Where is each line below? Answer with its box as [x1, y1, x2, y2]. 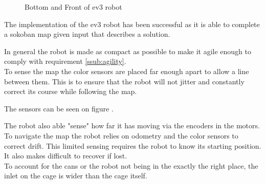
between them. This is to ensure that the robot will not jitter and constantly [4, 76, 245, 86]
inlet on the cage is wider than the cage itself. [4, 170, 147, 181]
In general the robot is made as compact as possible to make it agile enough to [4, 45, 252, 56]
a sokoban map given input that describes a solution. [4, 29, 170, 39]
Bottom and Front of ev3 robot [25, 2, 122, 12]
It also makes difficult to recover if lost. [4, 150, 127, 161]
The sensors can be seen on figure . [4, 103, 114, 113]
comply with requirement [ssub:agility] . [4, 56, 126, 66]
